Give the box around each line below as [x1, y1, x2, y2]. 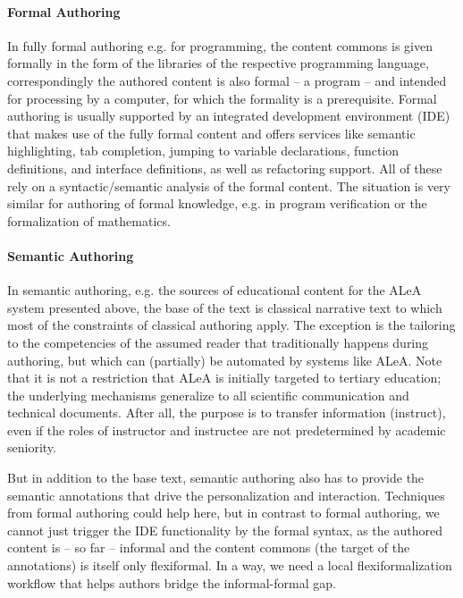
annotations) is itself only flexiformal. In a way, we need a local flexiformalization [7, 556, 452, 575]
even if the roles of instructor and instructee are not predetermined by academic [7, 420, 446, 439]
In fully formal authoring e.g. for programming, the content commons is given [7, 36, 433, 55]
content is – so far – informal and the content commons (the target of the [7, 538, 410, 557]
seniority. [7, 438, 56, 457]
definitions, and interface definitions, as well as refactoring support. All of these [7, 158, 442, 177]
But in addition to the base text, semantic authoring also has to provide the [7, 468, 425, 487]
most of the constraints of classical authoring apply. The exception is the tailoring [7, 316, 456, 334]
